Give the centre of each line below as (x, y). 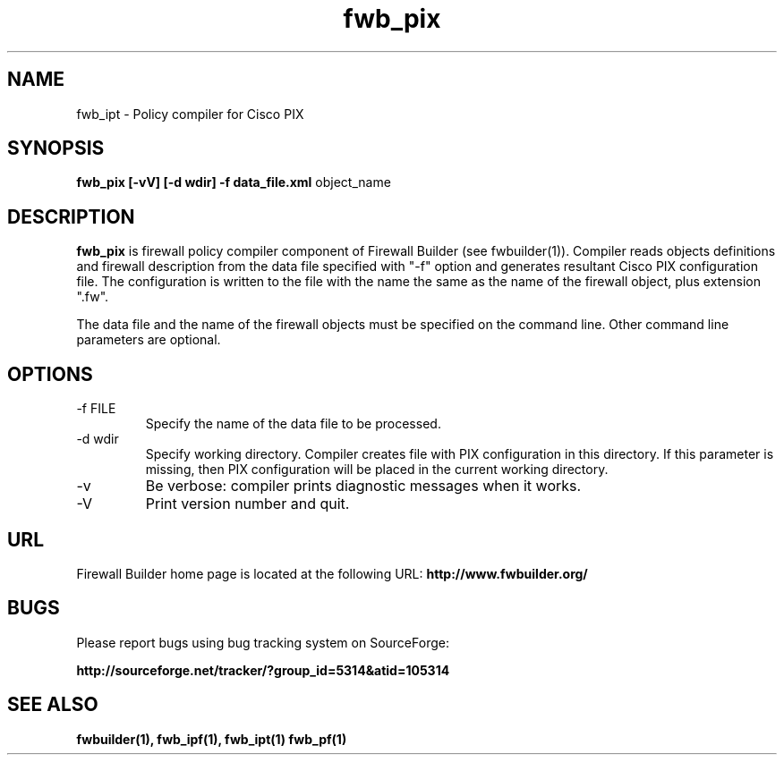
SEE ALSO (53, 705)
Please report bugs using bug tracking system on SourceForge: (263, 642)
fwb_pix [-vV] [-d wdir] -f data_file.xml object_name (234, 182)
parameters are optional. (149, 340)
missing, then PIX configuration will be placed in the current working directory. (377, 470)
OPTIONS (50, 374)
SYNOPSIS (56, 148)
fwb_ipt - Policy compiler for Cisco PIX (190, 114)
